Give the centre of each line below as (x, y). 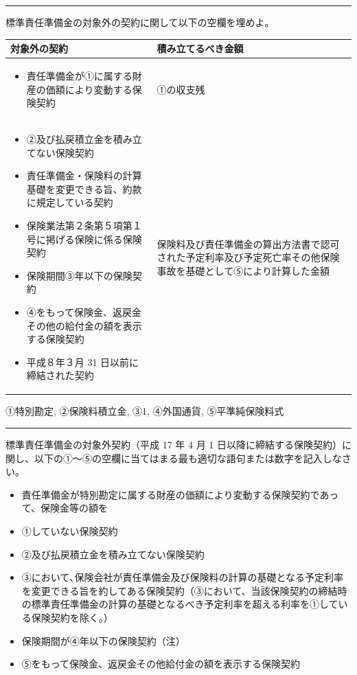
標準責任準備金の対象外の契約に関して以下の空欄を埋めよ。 (140, 22)
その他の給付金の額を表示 (84, 325)
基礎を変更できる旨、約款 (84, 188)
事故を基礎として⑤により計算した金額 (243, 270)
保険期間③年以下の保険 (79, 275)
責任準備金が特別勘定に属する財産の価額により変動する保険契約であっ (180, 494)
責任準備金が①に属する (79, 75)
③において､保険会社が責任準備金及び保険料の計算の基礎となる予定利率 (182, 577)
